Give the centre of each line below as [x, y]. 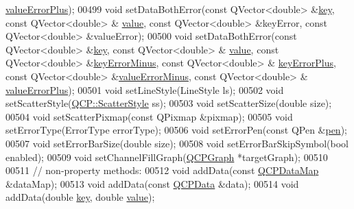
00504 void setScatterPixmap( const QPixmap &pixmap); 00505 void [149, 116]
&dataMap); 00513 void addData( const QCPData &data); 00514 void [152, 183]
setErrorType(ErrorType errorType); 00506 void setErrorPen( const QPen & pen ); [176, 130]
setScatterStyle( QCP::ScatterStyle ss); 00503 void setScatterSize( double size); [169, 103]
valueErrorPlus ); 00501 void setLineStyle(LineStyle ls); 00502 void [145, 89]
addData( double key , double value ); [80, 197]
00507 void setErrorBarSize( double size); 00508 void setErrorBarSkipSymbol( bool [177, 143]
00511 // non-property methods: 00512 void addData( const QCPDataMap [162, 170]
